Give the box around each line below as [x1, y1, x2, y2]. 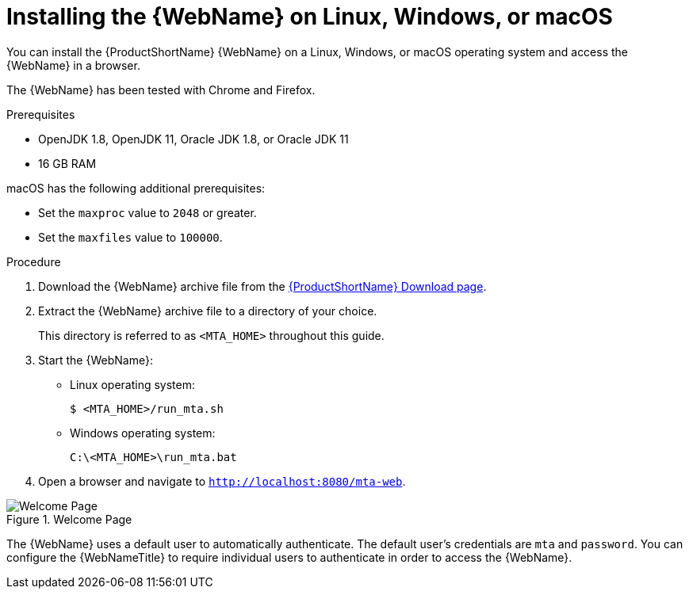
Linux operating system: [70, 377, 196, 391]
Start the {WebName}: [38, 353, 153, 367]
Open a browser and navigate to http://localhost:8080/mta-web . [38, 474, 406, 488]
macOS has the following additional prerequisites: [6, 181, 266, 195]
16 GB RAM [38, 156, 97, 170]
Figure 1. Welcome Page [6, 512, 132, 526]
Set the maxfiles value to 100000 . [38, 230, 223, 244]
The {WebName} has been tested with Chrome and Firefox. [6, 82, 316, 97]
